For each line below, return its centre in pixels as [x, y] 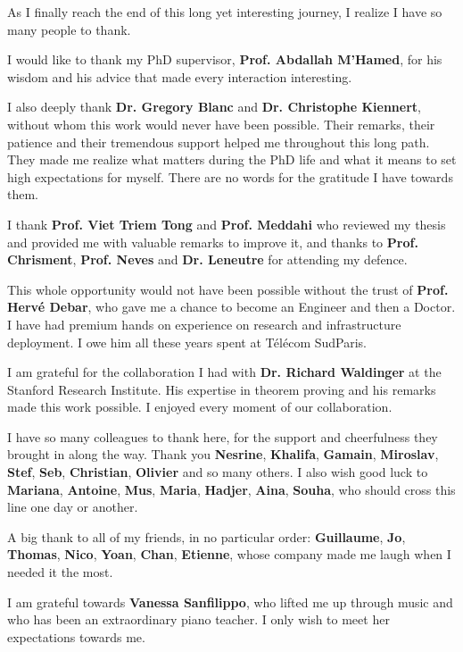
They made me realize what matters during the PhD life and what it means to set [232, 159]
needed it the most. [60, 572]
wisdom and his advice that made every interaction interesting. [180, 76]
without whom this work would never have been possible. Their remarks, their [221, 124]
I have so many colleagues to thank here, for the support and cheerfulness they [223, 436]
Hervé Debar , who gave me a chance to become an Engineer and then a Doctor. [231, 307]
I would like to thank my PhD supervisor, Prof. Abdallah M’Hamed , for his [225, 59]
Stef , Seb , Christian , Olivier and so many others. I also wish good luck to [218, 472]
